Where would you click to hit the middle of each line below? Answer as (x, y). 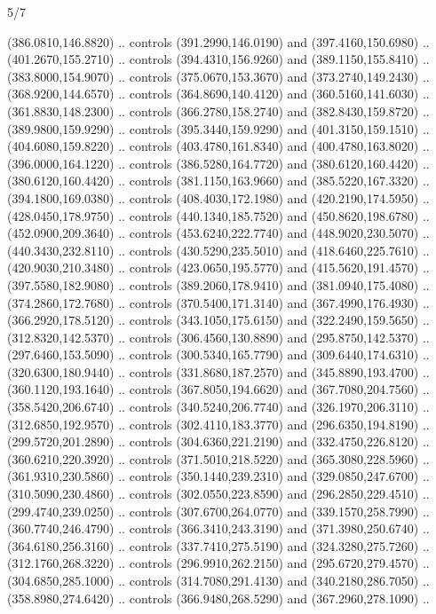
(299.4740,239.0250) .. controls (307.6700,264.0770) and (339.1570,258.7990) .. (218, 511)
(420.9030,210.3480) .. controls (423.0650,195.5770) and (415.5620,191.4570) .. (218, 268)
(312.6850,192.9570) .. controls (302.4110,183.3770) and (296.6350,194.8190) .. (218, 424)
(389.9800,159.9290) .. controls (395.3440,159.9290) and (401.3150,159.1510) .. (218, 128)
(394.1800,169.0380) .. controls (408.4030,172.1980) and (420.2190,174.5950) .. (218, 197)
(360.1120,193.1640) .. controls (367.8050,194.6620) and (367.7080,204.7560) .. (218, 389)
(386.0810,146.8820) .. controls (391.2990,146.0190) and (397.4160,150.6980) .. (218, 41)
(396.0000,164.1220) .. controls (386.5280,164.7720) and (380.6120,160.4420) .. (218, 163)
